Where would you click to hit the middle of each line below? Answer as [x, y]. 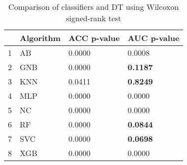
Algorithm [40, 38]
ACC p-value [94, 38]
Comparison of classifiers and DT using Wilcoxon [94, 7]
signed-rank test [93, 18]
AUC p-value [153, 38]
